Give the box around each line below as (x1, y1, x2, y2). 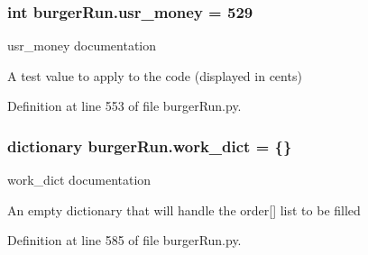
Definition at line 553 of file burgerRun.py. (7, 96, 242, 115)
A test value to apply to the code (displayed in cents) (7, 66, 302, 85)
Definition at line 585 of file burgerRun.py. (7, 231, 242, 250)
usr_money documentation (7, 36, 157, 55)
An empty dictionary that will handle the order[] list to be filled (7, 200, 361, 219)
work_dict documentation (7, 170, 152, 189)
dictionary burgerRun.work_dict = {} (7, 134, 292, 157)
